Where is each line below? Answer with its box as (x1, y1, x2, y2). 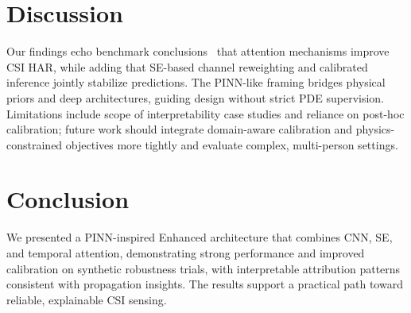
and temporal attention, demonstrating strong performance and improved (6, 245, 365, 261)
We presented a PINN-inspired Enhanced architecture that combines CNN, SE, (6, 229, 393, 245)
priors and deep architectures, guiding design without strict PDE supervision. (6, 89, 385, 106)
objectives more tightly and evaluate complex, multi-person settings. (65, 136, 398, 153)
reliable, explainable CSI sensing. (6, 291, 167, 307)
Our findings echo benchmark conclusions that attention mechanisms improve (6, 43, 390, 60)
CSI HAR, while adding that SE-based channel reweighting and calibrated (6, 58, 368, 75)
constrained (6, 136, 63, 153)
